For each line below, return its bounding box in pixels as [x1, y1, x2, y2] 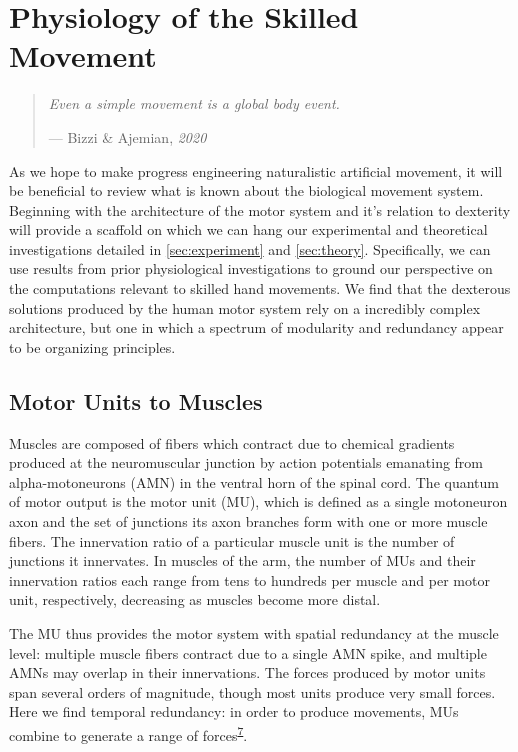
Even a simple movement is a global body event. [48, 93, 340, 114]
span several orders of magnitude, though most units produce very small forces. [9, 681, 496, 702]
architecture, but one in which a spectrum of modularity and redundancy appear [9, 317, 504, 338]
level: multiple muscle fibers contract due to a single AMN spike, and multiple [9, 642, 487, 663]
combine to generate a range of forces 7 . [9, 721, 248, 745]
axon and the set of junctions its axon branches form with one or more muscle [9, 511, 488, 532]
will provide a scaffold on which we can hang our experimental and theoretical [9, 219, 488, 240]
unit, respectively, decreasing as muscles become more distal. [9, 589, 381, 610]
